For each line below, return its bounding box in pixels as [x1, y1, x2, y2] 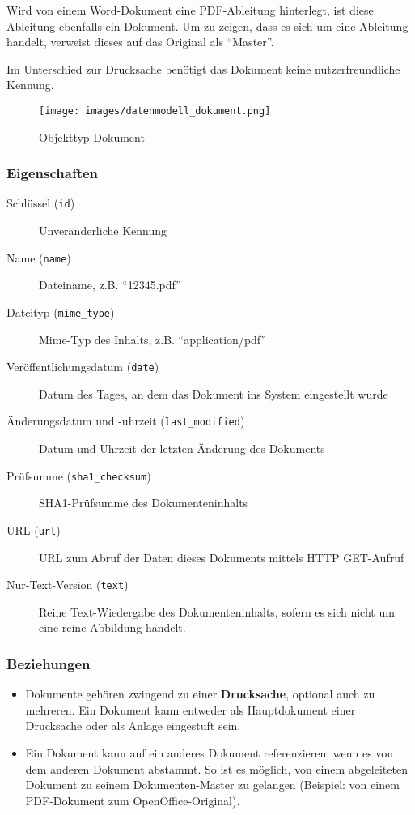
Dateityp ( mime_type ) [6, 303, 115, 320]
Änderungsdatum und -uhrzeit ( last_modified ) [6, 412, 245, 429]
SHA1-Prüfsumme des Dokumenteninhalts [39, 494, 248, 511]
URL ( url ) [6, 521, 61, 538]
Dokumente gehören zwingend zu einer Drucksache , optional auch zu [25, 685, 375, 702]
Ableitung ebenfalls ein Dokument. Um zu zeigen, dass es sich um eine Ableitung [6, 17, 409, 34]
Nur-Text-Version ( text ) [6, 576, 129, 593]
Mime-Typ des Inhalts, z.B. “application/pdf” [39, 331, 267, 348]
